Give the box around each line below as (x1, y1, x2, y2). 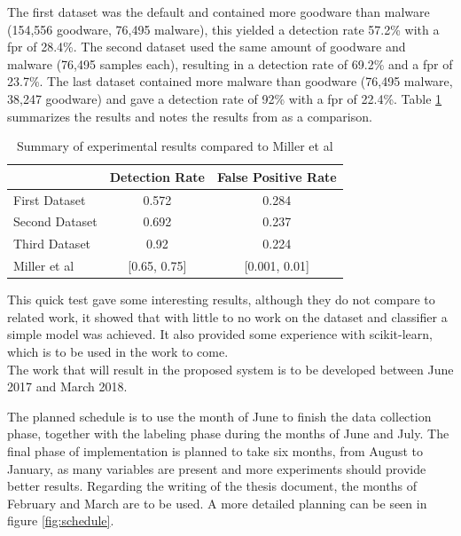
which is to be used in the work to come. (7, 343, 229, 360)
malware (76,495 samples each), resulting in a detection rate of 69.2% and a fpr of (7, 54, 453, 73)
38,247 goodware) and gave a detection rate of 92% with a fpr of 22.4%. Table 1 (7, 89, 442, 107)
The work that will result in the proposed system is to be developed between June (7, 359, 454, 378)
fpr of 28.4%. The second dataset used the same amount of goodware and (7, 37, 406, 56)
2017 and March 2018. (7, 377, 128, 396)
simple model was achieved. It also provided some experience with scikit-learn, (7, 325, 433, 343)
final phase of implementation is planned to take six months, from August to (7, 441, 424, 460)
